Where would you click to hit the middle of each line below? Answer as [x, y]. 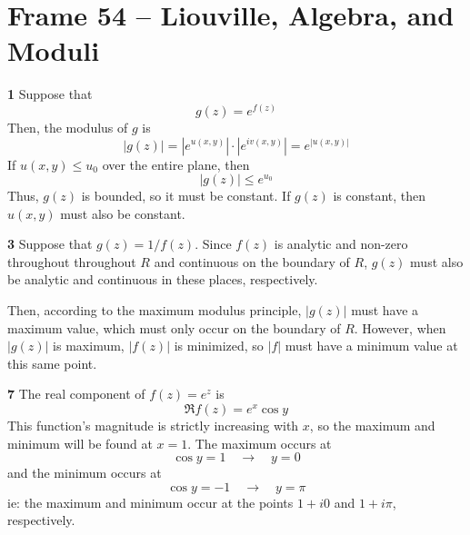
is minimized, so [219, 346]
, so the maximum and [372, 426]
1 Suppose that [50, 94]
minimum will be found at [80, 443]
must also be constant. [123, 213]
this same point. [52, 363]
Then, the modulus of [68, 127]
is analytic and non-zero [341, 244]
